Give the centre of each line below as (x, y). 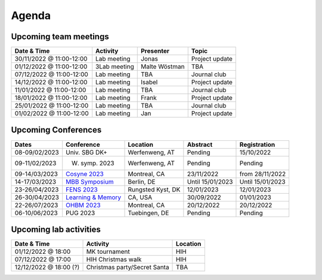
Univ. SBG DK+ (86, 152)
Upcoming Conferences (56, 130)
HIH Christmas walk (114, 260)
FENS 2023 (82, 189)
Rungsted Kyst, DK (154, 189)
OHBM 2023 (83, 205)
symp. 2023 (97, 163)
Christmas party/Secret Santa (128, 268)
